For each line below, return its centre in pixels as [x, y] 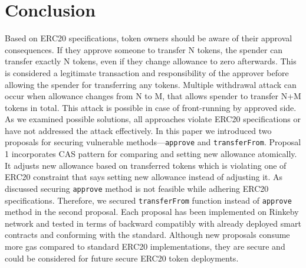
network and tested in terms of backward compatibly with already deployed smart [153, 223]
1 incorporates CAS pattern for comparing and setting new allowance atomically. [151, 154]
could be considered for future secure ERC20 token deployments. [122, 258]
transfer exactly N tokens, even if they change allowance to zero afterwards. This [151, 61]
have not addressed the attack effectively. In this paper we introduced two [138, 130]
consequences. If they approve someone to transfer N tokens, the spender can [144, 49]
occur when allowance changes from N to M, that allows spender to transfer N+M [153, 96]
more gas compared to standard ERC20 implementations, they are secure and [145, 246]
